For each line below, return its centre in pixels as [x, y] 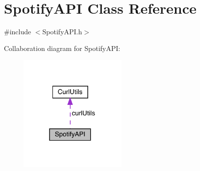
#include [18, 32]
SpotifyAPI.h [62, 32]
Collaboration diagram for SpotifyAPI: [62, 48]
